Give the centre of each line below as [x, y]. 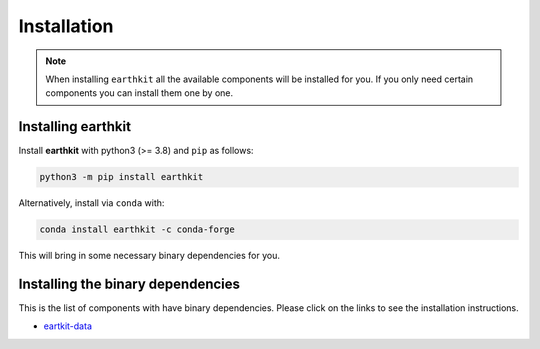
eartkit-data [67, 326]
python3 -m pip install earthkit [121, 177]
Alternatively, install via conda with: [91, 203]
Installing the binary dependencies [129, 283]
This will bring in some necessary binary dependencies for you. [149, 256]
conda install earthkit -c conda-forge [137, 229]
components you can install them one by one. [139, 93]
